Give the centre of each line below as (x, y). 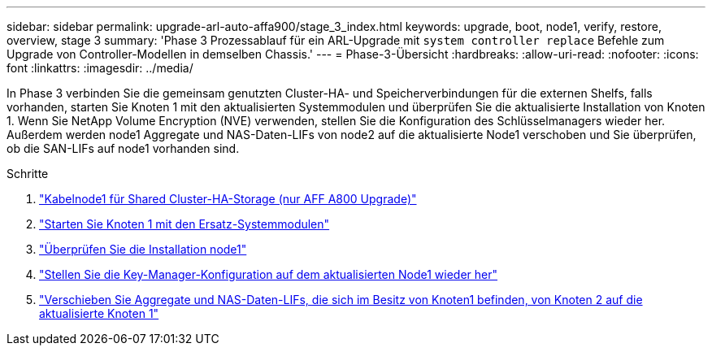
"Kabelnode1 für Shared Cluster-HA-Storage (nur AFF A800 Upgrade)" (228, 199)
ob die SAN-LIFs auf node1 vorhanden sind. (123, 148)
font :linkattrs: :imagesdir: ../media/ (100, 68)
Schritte (28, 174)
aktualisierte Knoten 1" (99, 313)
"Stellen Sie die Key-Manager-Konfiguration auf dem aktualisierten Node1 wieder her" (269, 274)
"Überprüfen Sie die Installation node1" (143, 249)
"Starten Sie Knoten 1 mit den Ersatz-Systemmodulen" (185, 224)
